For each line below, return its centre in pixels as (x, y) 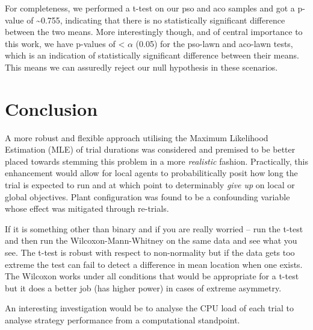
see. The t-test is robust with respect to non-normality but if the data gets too (150, 252)
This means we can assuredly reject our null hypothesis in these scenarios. (141, 67)
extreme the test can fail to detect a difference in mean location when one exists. (154, 264)
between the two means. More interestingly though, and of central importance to (154, 32)
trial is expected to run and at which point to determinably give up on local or (150, 185)
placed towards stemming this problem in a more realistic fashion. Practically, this (156, 161)
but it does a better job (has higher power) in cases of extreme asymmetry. (143, 287)
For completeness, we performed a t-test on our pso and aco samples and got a (150, 8)
